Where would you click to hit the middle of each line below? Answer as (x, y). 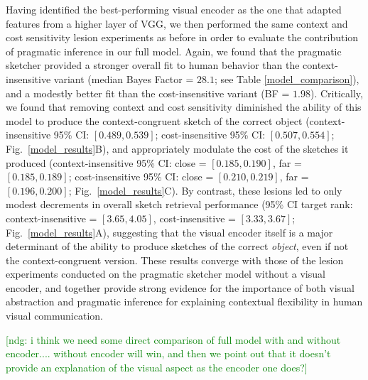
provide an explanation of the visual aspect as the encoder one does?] (157, 367)
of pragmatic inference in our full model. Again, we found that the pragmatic (174, 51)
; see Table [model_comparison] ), (287, 78)
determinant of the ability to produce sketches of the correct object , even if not (177, 246)
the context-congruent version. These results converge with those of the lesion (175, 260)
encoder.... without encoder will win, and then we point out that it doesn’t (168, 353)
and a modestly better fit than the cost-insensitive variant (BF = (148, 93)
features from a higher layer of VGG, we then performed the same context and (177, 23)
